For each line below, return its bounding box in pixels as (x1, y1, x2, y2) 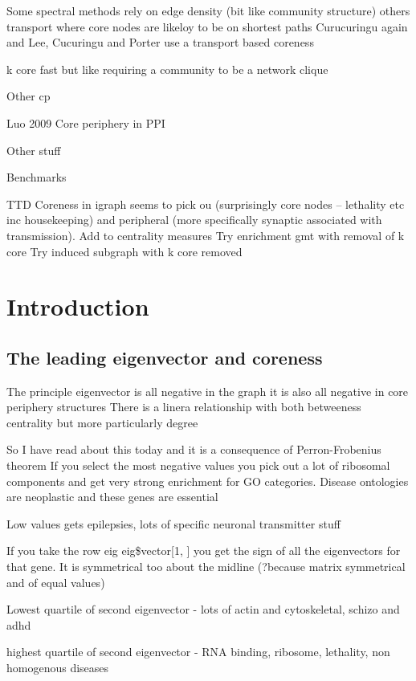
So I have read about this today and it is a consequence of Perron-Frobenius (6, 441, 381, 458)
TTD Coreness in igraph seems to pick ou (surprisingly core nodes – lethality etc (6, 195, 405, 212)
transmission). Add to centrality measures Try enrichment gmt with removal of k (6, 226, 405, 243)
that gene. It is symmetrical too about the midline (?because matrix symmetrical (6, 558, 406, 575)
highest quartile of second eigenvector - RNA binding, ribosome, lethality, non (6, 643, 390, 660)
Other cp (6, 88, 51, 104)
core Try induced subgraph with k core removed (6, 243, 243, 259)
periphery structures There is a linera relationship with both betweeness (6, 398, 361, 415)
